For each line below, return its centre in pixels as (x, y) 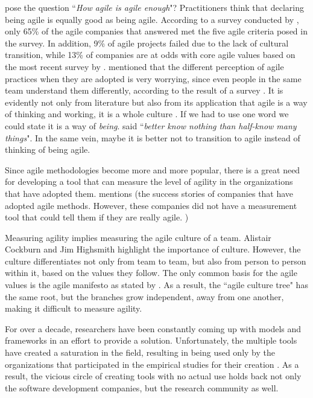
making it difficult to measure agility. (74, 308)
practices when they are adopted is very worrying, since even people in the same (153, 78)
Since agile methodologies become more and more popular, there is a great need (153, 169)
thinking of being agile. (48, 149)
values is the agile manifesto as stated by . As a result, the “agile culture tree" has (156, 285)
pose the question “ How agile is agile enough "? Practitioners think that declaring (154, 7)
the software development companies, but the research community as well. (142, 387)
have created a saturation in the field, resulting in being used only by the (140, 352)
